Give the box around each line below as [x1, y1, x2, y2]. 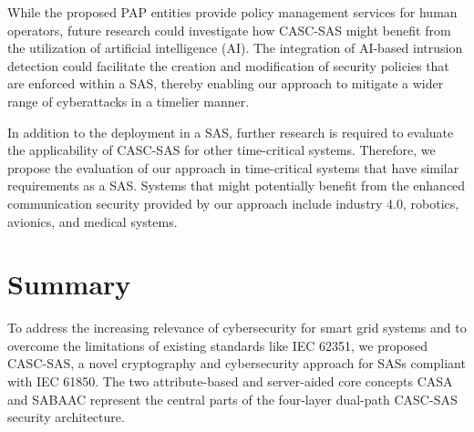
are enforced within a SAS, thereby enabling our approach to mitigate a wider [7, 74, 444, 93]
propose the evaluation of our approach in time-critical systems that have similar [7, 158, 459, 177]
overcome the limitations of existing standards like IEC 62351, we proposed [7, 335, 428, 355]
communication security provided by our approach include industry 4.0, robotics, [7, 193, 459, 212]
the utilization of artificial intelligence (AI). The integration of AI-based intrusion [7, 38, 463, 57]
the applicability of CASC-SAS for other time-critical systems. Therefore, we [7, 140, 436, 159]
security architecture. [7, 407, 125, 427]
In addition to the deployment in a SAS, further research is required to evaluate [7, 122, 454, 141]
